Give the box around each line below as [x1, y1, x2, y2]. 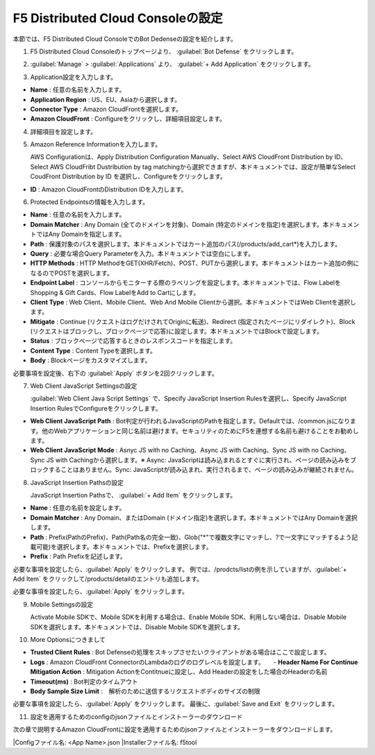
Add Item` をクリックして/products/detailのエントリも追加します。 [12, 575, 203, 583]
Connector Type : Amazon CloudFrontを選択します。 [30, 105, 183, 113]
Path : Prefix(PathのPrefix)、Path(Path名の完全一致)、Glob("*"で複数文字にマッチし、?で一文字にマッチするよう [30, 533, 352, 541]
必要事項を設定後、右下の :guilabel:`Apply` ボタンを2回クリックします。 [12, 368, 218, 377]
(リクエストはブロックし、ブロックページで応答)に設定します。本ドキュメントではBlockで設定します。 [30, 327, 323, 336]
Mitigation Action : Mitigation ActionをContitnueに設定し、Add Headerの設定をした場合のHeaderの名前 [30, 668, 328, 676]
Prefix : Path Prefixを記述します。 [30, 552, 126, 561]
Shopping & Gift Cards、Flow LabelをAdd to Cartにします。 [30, 288, 200, 296]
